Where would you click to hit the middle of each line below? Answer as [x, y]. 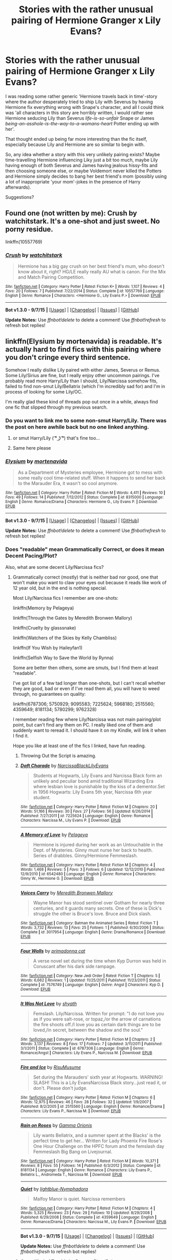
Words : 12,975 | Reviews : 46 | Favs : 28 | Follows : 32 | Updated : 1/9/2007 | [86, 1102]
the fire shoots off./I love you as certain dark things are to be [97, 1024]
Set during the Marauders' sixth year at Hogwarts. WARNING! [98, 1077]
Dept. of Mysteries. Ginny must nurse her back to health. [93, 850]
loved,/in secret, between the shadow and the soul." [88, 1030]
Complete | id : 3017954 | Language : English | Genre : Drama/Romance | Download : [93, 932]
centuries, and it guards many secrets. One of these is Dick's [98, 908]
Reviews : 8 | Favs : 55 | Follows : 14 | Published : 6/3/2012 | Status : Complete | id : [91, 1165]
